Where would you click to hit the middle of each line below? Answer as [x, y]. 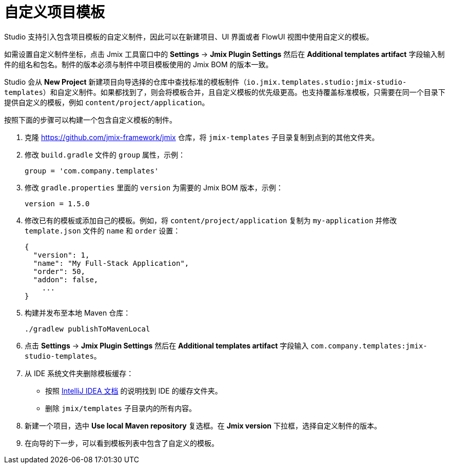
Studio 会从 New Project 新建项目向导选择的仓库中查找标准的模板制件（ [125, 82]
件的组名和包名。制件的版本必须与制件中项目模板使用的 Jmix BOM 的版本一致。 [139, 64]
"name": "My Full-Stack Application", [111, 263]
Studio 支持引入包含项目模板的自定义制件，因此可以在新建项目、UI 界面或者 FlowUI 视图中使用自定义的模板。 [189, 36]
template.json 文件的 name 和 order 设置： [103, 230]
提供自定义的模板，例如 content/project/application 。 [107, 102]
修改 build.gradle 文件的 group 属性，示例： [105, 154]
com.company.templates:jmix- [369, 346]
